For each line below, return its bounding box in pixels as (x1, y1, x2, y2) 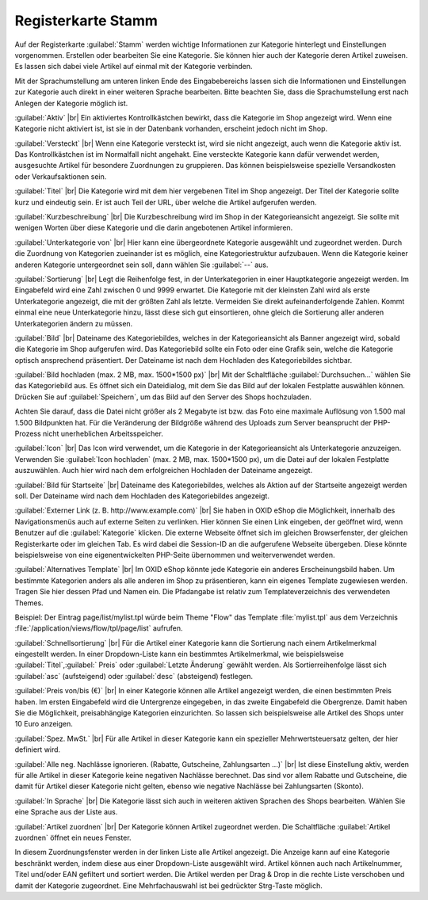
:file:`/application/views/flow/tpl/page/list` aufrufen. (14, 624, 183, 633)
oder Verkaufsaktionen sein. (14, 171, 107, 181)
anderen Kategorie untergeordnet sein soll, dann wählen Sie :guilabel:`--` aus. (14, 260, 269, 269)
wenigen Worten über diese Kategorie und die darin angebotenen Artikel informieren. (14, 223, 293, 233)
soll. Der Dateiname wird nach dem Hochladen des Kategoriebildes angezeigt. (14, 491, 269, 501)
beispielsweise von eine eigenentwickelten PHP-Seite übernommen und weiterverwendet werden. (14, 550, 335, 559)
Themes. (14, 598, 44, 608)
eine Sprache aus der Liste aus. (14, 807, 118, 817)
